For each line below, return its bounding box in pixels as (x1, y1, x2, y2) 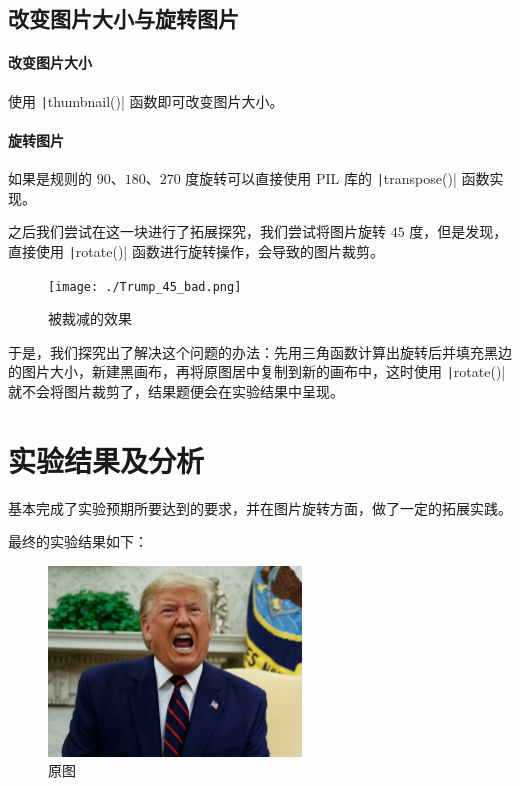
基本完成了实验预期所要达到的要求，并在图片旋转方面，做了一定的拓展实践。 (8, 497, 512, 518)
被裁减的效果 (48, 308, 132, 329)
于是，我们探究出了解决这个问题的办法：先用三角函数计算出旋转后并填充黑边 (8, 341, 512, 362)
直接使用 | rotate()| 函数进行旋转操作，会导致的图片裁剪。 (8, 240, 384, 261)
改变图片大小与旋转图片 (8, 3, 239, 34)
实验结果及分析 (8, 439, 205, 480)
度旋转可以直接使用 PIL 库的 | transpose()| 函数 (185, 168, 490, 189)
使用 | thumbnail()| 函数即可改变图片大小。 (8, 90, 284, 111)
